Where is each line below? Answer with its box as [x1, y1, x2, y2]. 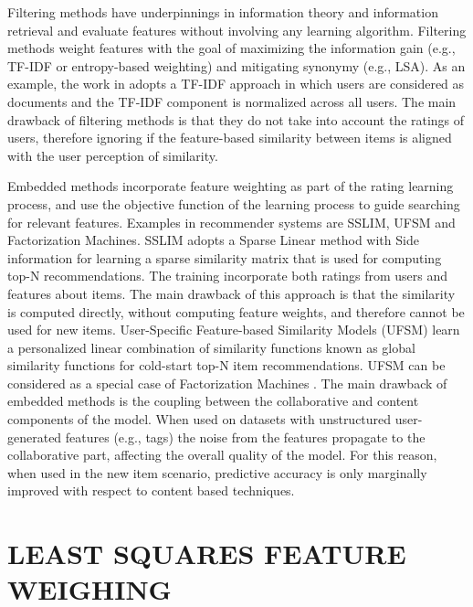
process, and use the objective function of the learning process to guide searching [7, 194, 460, 213]
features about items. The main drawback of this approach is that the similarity [7, 283, 456, 303]
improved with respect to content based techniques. [7, 481, 295, 500]
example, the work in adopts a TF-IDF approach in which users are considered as [7, 74, 465, 93]
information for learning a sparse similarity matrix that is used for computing [7, 248, 442, 267]
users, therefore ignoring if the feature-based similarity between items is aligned [7, 128, 452, 147]
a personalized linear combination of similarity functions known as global [7, 337, 415, 357]
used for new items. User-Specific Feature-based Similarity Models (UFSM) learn [7, 320, 460, 339]
